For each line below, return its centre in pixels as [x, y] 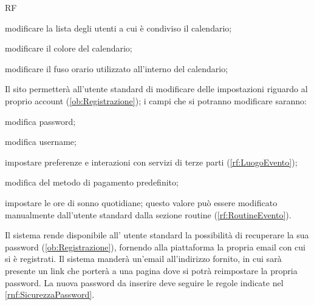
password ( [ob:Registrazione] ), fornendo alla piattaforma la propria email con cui [155, 246]
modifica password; [40, 121]
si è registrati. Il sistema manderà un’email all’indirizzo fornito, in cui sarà [143, 259]
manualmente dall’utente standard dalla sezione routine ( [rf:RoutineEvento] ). [148, 214]
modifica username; [41, 142]
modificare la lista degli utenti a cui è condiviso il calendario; [118, 28]
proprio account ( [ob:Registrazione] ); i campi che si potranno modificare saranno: [156, 100]
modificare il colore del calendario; [69, 48]
